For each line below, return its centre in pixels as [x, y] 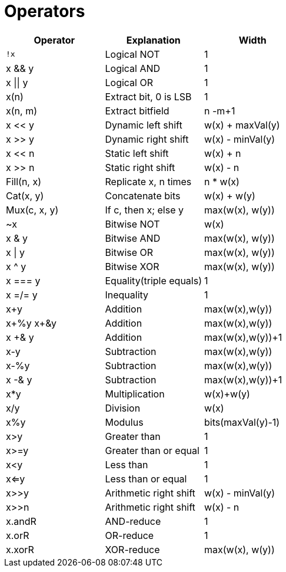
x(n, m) [21, 111]
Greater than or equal [152, 450]
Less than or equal [146, 479]
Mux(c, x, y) [32, 210]
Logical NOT [132, 54]
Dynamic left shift [144, 125]
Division [123, 408]
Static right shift [140, 167]
